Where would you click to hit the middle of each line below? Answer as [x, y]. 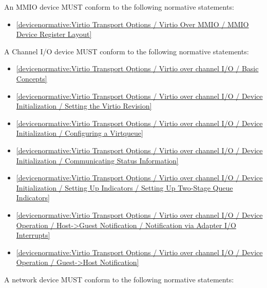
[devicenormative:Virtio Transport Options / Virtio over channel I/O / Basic [137, 68]
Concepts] [32, 78]
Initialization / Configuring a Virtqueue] [80, 133]
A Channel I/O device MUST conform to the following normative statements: [127, 51]
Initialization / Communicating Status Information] [97, 160]
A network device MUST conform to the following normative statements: [119, 279]
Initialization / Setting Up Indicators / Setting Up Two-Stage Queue [125, 187]
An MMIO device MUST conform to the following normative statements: [119, 7]
